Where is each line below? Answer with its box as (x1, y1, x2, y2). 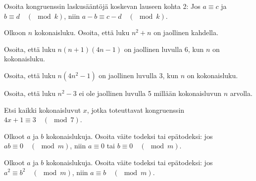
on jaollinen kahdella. (154, 27, 218, 38)
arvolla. (230, 88, 253, 98)
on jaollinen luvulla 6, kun (124, 44, 204, 54)
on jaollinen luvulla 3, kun (99, 70, 179, 80)
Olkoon (4, 27, 26, 38)
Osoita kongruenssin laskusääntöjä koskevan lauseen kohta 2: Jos (4, 1, 201, 11)
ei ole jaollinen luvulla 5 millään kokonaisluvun (79, 88, 221, 98)
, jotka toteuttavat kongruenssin (87, 104, 185, 115)
